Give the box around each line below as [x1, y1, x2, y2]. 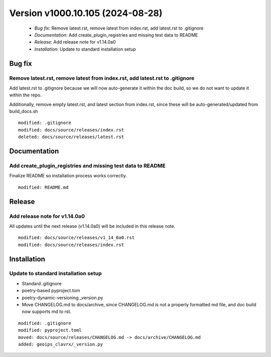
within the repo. [9, 92, 42, 98]
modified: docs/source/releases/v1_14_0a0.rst [18, 235, 135, 241]
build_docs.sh [9, 108, 38, 114]
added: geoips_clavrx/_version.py [18, 341, 103, 347]
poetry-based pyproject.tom [22, 288, 80, 294]
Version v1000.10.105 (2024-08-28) [9, 8, 163, 19]
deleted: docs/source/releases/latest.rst [18, 134, 124, 140]
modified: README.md [18, 184, 69, 190]
